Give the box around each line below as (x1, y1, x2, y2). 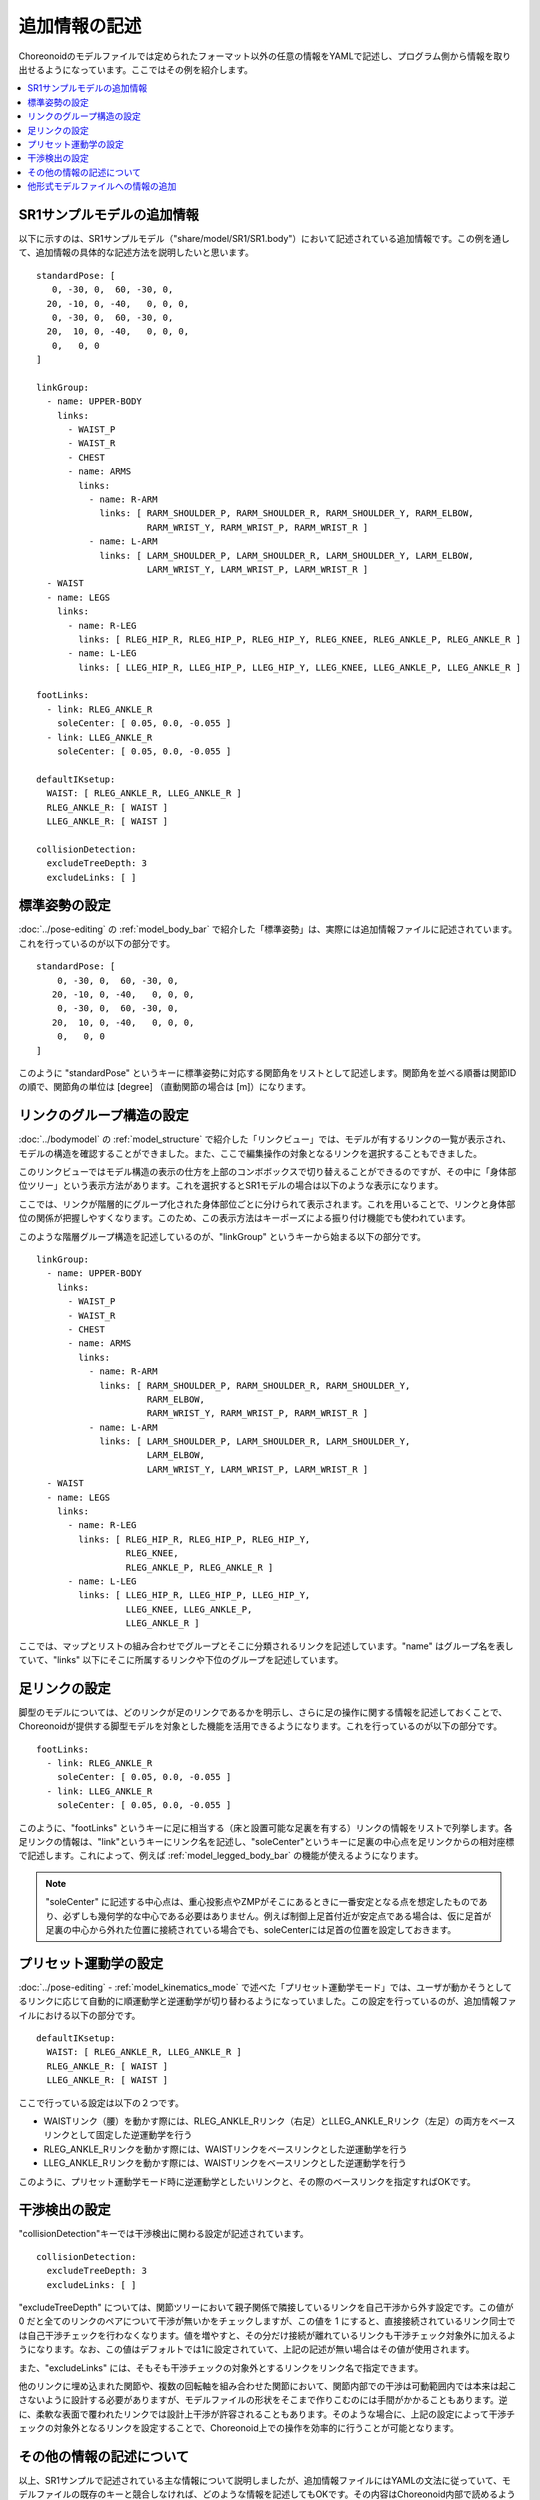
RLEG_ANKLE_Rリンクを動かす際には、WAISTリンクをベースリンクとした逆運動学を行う (43, 2143, 408, 2155)
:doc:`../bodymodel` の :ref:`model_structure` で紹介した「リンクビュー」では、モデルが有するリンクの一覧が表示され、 (18, 1133, 512, 1145)
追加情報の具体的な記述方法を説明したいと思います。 (35, 246, 254, 259)
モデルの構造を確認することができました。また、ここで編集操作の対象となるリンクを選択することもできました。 (18, 1147, 483, 1159)
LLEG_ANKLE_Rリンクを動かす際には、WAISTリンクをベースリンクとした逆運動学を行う (43, 2157, 407, 2169)
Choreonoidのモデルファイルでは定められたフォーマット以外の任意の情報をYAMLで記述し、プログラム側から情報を (18, 50, 494, 62)
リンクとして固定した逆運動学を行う (43, 2129, 193, 2141)
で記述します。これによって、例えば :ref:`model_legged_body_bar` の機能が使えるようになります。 (18, 1850, 424, 1862)
